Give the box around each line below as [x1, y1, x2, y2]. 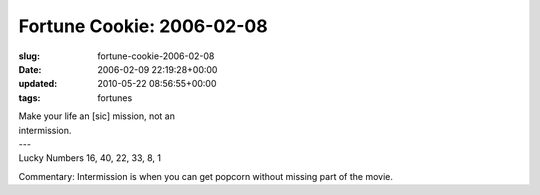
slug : [18, 50, 40, 62]
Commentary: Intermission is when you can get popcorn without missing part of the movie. [18, 170, 394, 182]
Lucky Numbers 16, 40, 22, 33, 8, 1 [18, 152, 162, 164]
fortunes [97, 91, 133, 104]
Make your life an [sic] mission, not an [18, 110, 175, 122]
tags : [18, 91, 41, 104]
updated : [18, 78, 58, 90]
